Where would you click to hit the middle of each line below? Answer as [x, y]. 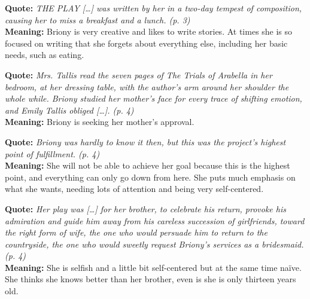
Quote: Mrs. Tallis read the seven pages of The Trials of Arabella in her [139, 74]
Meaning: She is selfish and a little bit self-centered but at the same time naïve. [153, 267]
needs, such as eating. [45, 55]
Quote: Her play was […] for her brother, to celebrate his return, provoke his [145, 208]
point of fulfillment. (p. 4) [52, 153]
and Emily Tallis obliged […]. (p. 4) [69, 110]
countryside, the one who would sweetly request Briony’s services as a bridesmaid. [154, 244]
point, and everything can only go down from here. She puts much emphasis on [150, 177]
